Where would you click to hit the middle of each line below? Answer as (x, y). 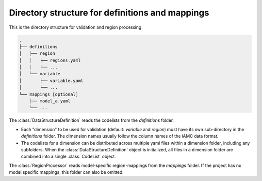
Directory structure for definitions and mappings (109, 13)
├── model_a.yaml (50, 101)
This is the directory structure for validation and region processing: (76, 27)
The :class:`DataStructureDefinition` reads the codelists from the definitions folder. (91, 120)
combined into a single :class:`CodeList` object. (68, 156)
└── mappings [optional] (49, 94)
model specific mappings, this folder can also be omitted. (66, 172)
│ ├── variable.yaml (51, 81)
